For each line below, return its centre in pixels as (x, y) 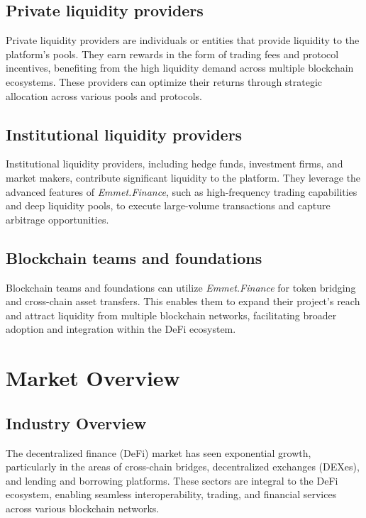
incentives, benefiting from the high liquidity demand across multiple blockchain (180, 68)
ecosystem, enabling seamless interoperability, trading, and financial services (171, 494)
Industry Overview (76, 423)
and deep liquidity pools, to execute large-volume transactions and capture (168, 205)
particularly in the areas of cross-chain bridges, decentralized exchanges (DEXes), (183, 467)
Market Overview (93, 378)
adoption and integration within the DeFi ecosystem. (121, 329)
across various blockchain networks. (83, 508)
